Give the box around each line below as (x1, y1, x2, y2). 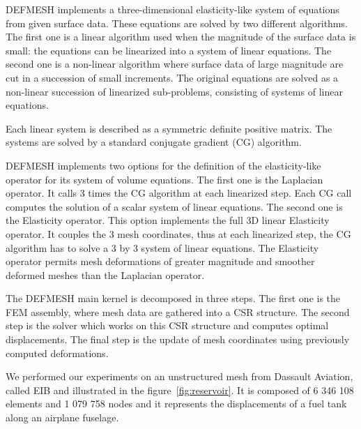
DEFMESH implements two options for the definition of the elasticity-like (6, 158, 321, 172)
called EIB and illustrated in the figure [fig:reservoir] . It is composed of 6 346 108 (6, 382, 354, 397)
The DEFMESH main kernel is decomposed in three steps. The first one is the (6, 291, 341, 306)
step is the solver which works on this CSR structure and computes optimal (6, 318, 329, 333)
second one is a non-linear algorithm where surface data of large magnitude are (6, 57, 344, 71)
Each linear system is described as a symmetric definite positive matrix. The (6, 121, 332, 135)
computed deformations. (6, 345, 109, 360)
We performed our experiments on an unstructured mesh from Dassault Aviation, (6, 369, 353, 384)
